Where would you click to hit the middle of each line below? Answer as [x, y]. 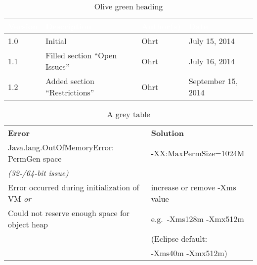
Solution [168, 133]
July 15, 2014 [212, 41]
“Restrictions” [70, 92]
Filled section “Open [81, 55]
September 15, [213, 81]
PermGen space [35, 158]
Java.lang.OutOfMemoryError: [61, 147]
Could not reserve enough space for [69, 213]
